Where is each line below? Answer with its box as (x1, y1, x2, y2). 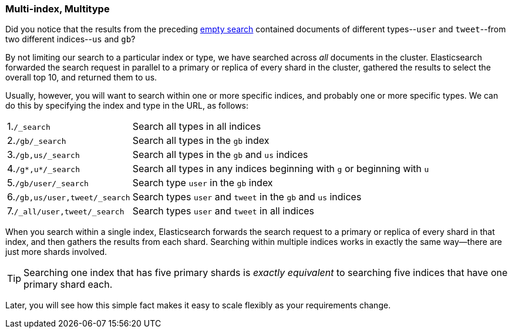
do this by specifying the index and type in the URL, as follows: (5, 100, 249, 111)
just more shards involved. (5, 247, 107, 257)
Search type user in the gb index (132, 177, 273, 189)
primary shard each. (23, 278, 113, 291)
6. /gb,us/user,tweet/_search (7, 191, 130, 203)
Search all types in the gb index (132, 134, 270, 147)
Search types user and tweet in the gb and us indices (132, 191, 362, 203)
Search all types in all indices (132, 120, 261, 133)
